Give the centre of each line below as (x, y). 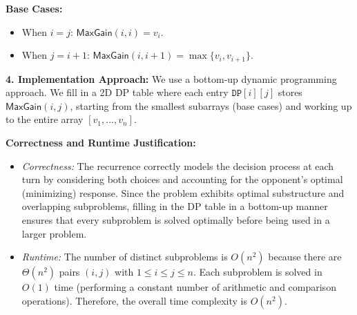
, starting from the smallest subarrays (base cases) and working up (211, 105)
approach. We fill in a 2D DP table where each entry (117, 92)
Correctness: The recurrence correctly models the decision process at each (178, 165)
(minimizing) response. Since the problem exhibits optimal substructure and (183, 192)
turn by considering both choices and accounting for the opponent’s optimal (182, 179)
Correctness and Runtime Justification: (101, 143)
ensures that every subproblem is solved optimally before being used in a (176, 219)
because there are (305, 257)
